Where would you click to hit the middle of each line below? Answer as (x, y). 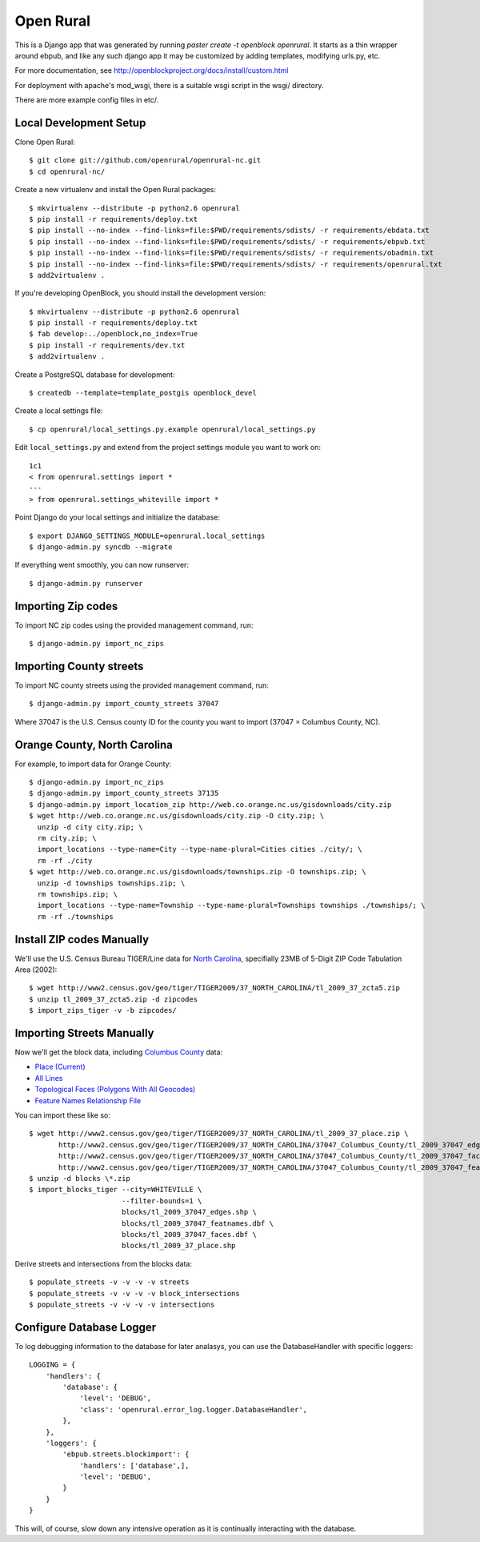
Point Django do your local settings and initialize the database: (117, 517)
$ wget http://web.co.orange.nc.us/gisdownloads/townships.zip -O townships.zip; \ (198, 872)
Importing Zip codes (66, 606)
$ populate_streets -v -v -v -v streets (109, 1282)
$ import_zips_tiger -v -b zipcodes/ (103, 1010)
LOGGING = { (52, 1365)
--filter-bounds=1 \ (162, 1201)
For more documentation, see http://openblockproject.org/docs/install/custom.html (152, 70)
